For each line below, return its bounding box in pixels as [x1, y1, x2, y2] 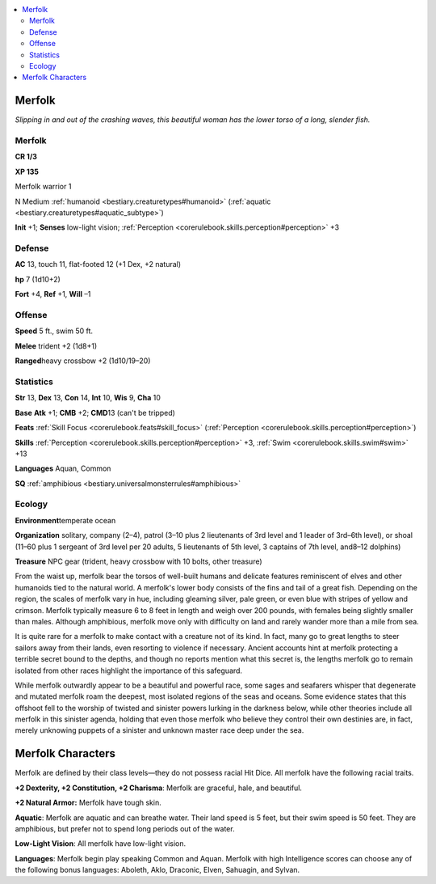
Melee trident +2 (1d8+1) [15, 340, 98, 351]
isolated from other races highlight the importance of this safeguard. [15, 666, 242, 675]
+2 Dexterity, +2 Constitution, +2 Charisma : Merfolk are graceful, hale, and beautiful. [15, 783, 303, 793]
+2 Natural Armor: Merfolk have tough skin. [15, 797, 161, 808]
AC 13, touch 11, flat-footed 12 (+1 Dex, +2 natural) [15, 260, 182, 269]
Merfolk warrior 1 [15, 182, 72, 192]
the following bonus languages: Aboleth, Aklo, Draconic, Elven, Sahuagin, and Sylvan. [15, 865, 300, 875]
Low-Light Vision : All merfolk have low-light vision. [15, 839, 187, 848]
